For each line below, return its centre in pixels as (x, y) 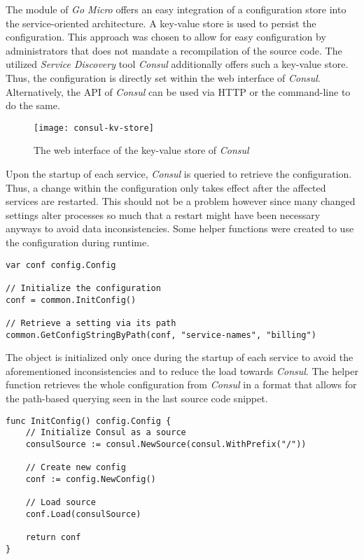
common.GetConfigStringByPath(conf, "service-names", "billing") (161, 335)
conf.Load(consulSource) (83, 514)
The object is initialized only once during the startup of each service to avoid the (180, 357)
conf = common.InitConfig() (71, 300)
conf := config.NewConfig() (91, 479)
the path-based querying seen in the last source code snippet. (137, 398)
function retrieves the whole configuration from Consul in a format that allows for (181, 384)
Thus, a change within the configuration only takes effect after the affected (166, 187)
